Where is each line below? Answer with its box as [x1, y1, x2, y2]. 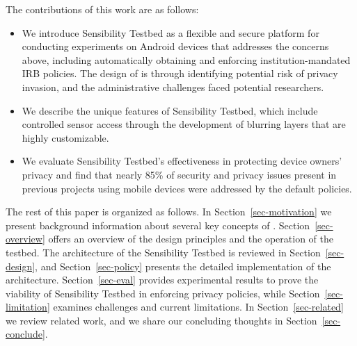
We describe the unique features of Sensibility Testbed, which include [22, 103, 318, 117]
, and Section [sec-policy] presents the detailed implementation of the [35, 258, 331, 273]
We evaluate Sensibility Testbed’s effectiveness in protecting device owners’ [22, 154, 342, 168]
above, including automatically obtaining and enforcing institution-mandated [22, 52, 351, 67]
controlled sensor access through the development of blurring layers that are [22, 117, 346, 131]
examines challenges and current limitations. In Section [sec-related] [53, 299, 344, 314]
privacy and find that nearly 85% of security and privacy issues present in [22, 167, 337, 181]
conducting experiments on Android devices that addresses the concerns [22, 39, 329, 53]
